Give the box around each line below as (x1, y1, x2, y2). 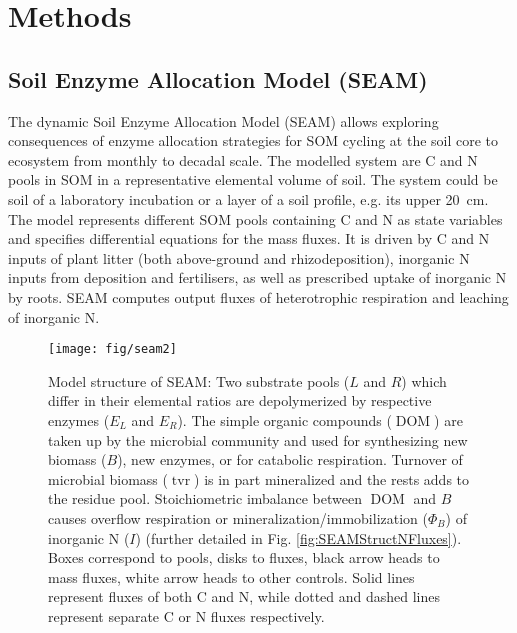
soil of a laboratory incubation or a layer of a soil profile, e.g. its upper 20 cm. (8, 188, 489, 209)
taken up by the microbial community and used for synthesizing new (48, 429, 468, 450)
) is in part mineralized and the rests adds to (194, 468, 470, 489)
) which (401, 370, 447, 391)
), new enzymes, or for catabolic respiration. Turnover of (117, 449, 463, 470)
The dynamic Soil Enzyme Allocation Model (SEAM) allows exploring (8, 110, 439, 131)
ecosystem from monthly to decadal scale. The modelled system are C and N (8, 149, 478, 170)
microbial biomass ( (48, 468, 168, 489)
